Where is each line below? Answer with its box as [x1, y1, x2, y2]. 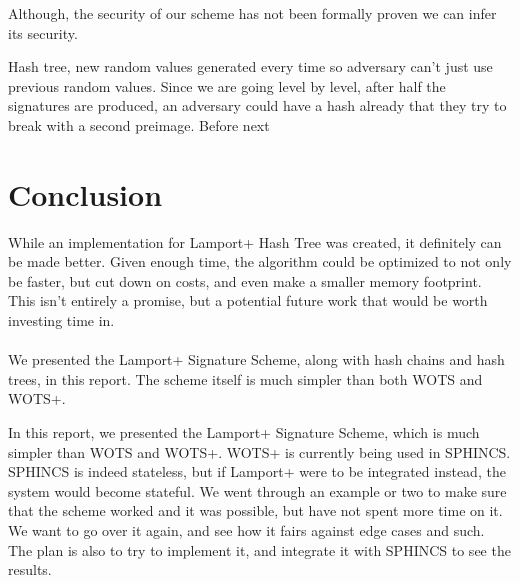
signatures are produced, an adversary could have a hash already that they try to [8, 95, 507, 116]
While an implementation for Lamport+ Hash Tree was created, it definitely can [8, 231, 502, 252]
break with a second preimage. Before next [8, 114, 270, 135]
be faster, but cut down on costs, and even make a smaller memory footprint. [8, 270, 482, 291]
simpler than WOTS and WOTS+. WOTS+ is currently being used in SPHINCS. [8, 441, 511, 462]
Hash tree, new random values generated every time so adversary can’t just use [8, 56, 493, 77]
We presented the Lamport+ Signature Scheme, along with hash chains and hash [8, 349, 505, 370]
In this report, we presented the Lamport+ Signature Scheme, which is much [8, 422, 480, 443]
